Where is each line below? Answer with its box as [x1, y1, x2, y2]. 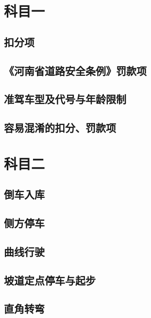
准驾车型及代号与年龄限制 [4, 91, 126, 106]
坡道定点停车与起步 [4, 272, 96, 287]
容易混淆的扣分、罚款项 [4, 120, 116, 135]
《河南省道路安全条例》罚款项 [4, 63, 147, 78]
